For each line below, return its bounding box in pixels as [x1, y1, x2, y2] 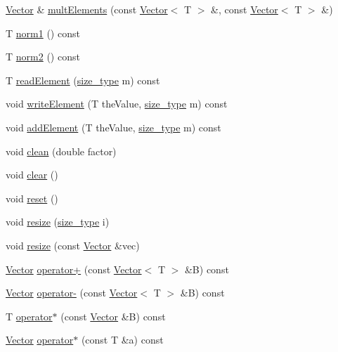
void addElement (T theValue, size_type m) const [6, 119, 221, 134]
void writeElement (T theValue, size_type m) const [6, 96, 228, 111]
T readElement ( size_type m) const [6, 72, 160, 87]
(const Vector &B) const [60, 308, 166, 323]
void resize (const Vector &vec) [6, 237, 140, 252]
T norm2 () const [6, 49, 80, 64]
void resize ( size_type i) [6, 214, 110, 229]
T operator [6, 308, 53, 323]
